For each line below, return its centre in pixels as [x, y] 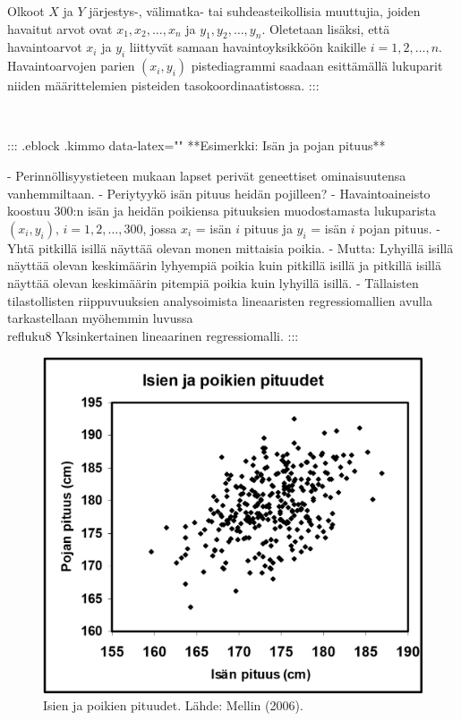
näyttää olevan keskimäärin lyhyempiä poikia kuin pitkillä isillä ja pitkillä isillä [224, 265]
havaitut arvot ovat [60, 28]
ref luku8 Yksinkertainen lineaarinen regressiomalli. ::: [153, 335]
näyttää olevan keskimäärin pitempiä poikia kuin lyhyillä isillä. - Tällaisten [213, 282]
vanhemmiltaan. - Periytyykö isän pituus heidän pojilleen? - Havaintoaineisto [219, 193]
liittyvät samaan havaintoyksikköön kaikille [248, 47]
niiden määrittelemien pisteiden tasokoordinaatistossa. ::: [163, 85]
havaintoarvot [45, 47]
